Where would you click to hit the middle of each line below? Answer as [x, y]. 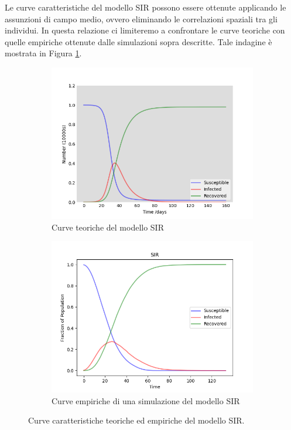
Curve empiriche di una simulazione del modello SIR [146, 400]
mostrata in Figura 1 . [43, 53]
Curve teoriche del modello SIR [108, 227]
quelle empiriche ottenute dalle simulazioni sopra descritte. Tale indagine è [138, 41]
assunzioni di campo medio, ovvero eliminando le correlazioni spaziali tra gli [141, 18]
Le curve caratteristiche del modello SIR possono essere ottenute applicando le [145, 7]
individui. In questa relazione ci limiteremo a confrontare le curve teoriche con [145, 30]
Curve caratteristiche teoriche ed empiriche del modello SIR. [136, 420]
